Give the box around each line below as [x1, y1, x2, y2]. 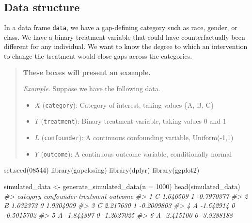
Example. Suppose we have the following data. [23, 83, 160, 94]
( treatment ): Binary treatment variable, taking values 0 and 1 [41, 116, 226, 126]
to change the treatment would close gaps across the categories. [4, 51, 192, 61]
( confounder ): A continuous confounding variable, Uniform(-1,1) [41, 132, 234, 143]
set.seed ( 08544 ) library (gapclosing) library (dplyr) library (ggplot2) [4, 165, 200, 175]
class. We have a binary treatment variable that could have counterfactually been [4, 32, 245, 42]
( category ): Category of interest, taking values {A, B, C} [42, 99, 214, 110]
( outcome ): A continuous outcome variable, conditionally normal [41, 148, 232, 159]
